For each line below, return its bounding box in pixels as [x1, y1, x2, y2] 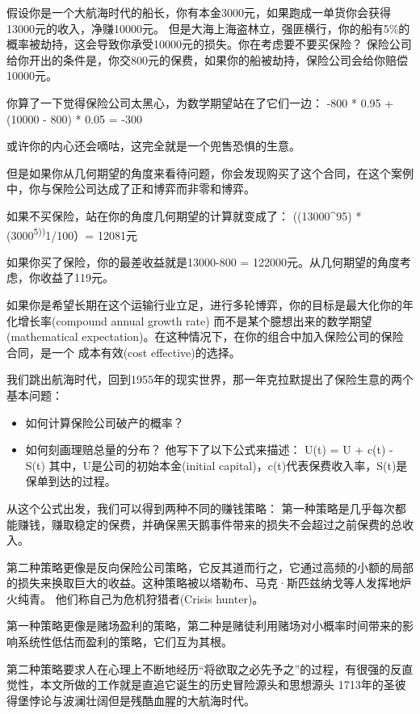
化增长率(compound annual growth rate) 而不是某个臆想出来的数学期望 [6, 312, 372, 329]
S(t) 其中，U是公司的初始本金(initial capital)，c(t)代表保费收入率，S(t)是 [25, 456, 408, 473]
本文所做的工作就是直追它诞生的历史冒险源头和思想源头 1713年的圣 [40, 676, 395, 693]
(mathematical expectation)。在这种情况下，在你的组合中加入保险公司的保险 [6, 328, 404, 345]
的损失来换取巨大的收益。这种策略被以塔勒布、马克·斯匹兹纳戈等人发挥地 [6, 574, 400, 591]
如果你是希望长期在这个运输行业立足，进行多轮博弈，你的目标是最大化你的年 [6, 296, 414, 313]
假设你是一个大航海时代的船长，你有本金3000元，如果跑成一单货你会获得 [6, 4, 391, 20]
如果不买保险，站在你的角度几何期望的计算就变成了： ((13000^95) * [6, 207, 362, 224]
